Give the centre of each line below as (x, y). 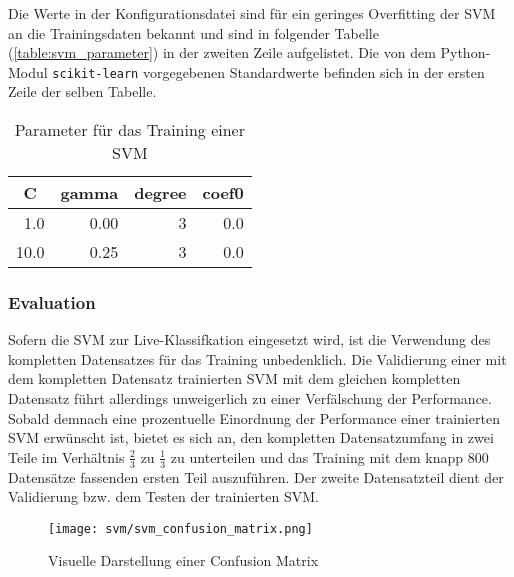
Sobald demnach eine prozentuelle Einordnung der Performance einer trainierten (254, 417)
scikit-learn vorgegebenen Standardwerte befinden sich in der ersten (268, 71)
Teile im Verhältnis (66, 456)
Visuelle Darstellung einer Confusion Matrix (183, 560)
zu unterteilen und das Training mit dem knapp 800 (329, 456)
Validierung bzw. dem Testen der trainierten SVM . (163, 496)
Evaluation (52, 301)
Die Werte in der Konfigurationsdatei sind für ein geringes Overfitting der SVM (252, 13)
